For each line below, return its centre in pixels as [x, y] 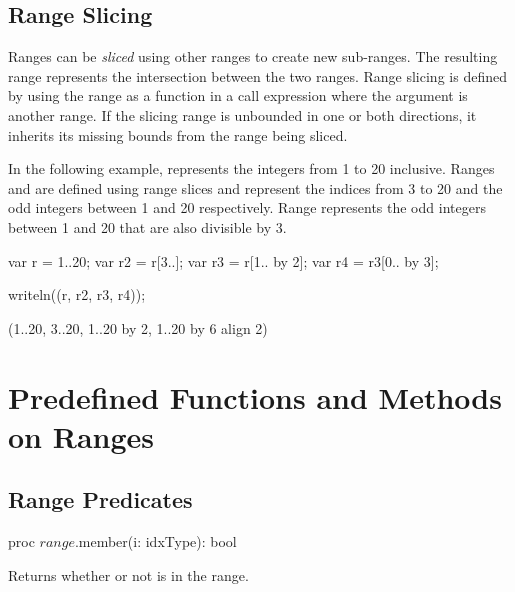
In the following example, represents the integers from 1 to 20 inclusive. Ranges [251, 168]
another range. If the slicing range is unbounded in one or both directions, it [242, 114]
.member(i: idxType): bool [155, 541]
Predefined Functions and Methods [255, 396]
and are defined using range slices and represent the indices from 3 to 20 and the [255, 187]
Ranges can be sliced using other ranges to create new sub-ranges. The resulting [253, 56]
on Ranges [81, 435]
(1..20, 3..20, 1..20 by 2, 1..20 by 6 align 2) [138, 327]
